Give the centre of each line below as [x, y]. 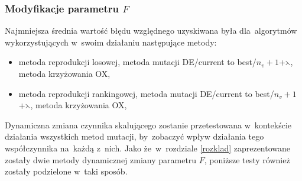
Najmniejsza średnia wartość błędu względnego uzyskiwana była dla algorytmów [151, 30]
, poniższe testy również [247, 159]
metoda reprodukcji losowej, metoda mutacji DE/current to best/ [137, 62]
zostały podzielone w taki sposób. [66, 171]
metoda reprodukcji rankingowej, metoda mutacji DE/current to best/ [146, 93]
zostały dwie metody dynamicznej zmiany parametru [101, 159]
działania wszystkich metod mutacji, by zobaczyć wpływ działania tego [134, 136]
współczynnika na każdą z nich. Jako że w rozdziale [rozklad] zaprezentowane [148, 148]
